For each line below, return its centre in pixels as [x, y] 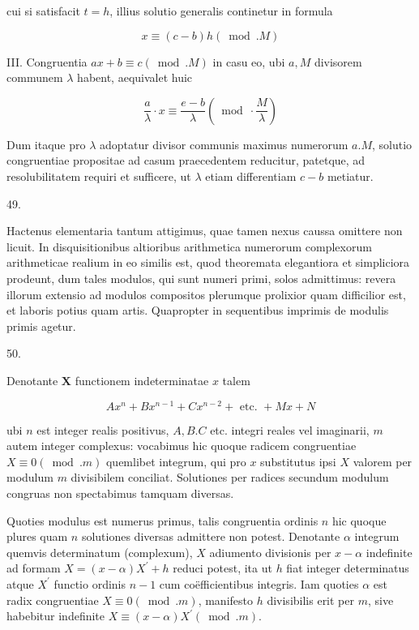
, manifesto [225, 600]
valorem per [383, 461]
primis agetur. [41, 326]
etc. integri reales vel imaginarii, [290, 429]
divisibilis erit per [311, 600]
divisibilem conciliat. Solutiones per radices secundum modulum [230, 477]
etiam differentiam [251, 176]
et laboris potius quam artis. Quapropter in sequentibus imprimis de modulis [198, 310]
